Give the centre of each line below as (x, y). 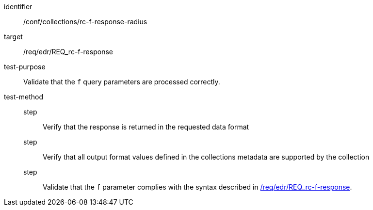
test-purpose (25, 67)
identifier (18, 7)
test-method (24, 97)
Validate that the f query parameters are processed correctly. (122, 82)
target (13, 37)
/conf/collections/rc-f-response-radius (85, 22)
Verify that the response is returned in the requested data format (146, 127)
